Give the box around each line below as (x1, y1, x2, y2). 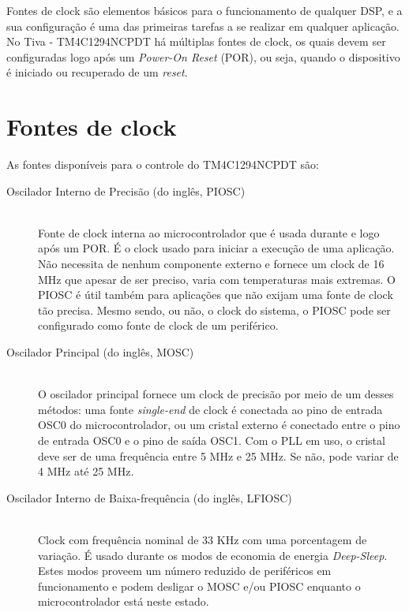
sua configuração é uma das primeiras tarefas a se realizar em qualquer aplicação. (6, 17, 400, 34)
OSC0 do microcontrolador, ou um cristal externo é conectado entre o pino (38, 416, 400, 433)
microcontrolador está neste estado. (38, 593, 209, 610)
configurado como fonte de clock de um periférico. (38, 317, 279, 334)
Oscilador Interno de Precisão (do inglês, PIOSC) (6, 182, 246, 199)
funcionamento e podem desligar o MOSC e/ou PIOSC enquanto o (38, 577, 361, 594)
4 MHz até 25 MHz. (38, 463, 134, 480)
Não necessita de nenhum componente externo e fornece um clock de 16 (38, 256, 385, 272)
